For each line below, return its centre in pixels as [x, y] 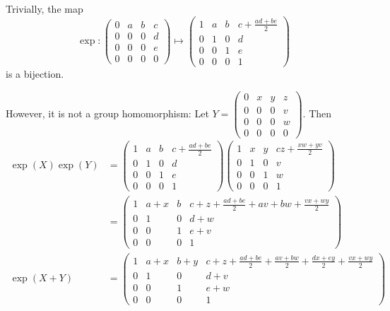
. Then [317, 113]
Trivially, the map [45, 8]
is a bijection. [35, 73]
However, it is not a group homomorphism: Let [107, 113]
